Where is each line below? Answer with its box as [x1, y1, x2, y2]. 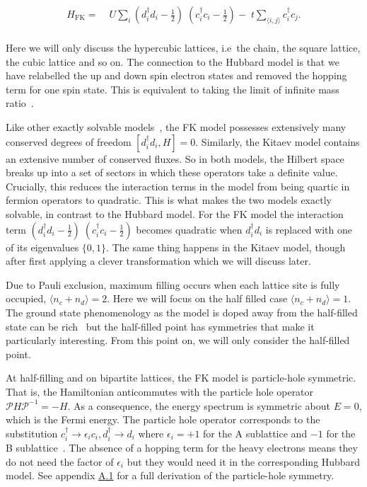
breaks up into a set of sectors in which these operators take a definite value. [6, 165, 338, 180]
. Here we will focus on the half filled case [107, 291, 288, 306]
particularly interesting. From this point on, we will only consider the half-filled [6, 333, 350, 348]
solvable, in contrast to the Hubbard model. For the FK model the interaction [6, 207, 344, 221]
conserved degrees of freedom [6, 134, 132, 149]
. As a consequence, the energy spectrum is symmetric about [67, 398, 330, 413]
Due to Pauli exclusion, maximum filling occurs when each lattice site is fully [6, 277, 340, 292]
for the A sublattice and [203, 425, 308, 440]
